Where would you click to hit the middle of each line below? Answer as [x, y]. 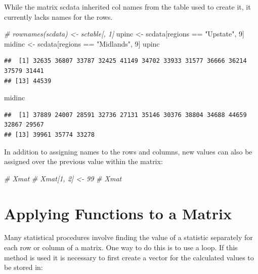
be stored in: [24, 267]
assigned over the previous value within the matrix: [83, 161]
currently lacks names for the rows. [58, 16]
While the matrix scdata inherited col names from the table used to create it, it [127, 7]
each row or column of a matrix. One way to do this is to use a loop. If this [121, 247]
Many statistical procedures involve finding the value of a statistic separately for [128, 237]
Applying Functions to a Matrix [118, 213]
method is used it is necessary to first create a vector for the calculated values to [129, 257]
